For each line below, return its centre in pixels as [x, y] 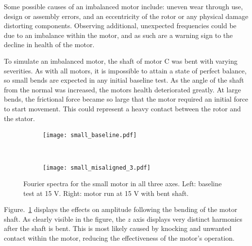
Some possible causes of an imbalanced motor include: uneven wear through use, [124, 6]
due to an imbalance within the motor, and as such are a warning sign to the [118, 35]
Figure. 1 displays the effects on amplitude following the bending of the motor [121, 209]
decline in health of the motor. [49, 44]
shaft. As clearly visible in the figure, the [65, 219]
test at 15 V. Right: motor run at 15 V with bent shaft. [106, 193]
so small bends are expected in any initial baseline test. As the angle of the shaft [124, 80]
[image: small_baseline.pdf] [90, 135]
